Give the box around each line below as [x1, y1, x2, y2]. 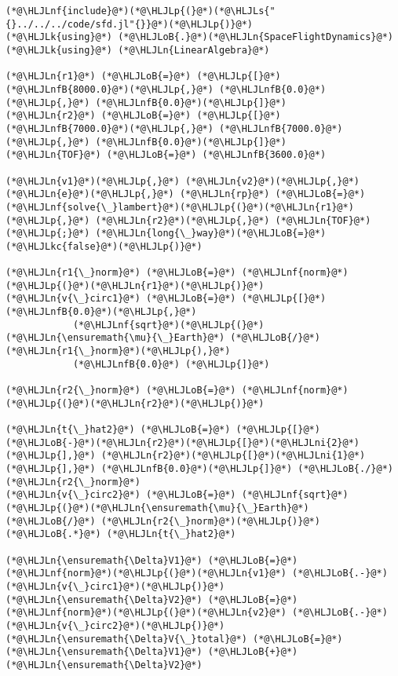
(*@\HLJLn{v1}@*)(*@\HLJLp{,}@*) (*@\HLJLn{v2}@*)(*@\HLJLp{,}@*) [5, 175, 360, 187]
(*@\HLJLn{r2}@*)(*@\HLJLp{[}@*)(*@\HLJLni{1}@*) [100, 450, 366, 462]
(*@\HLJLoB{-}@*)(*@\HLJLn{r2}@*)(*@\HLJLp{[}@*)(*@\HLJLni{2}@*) [5, 437, 360, 448]
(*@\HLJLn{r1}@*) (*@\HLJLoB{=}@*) [5, 71, 192, 82]
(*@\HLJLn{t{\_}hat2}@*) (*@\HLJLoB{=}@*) [5, 424, 231, 435]
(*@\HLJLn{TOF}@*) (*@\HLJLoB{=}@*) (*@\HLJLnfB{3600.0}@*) [5, 149, 327, 161]
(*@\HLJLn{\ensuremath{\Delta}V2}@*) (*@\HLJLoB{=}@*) [5, 594, 298, 605]
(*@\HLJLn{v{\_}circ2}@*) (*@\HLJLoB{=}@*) [5, 489, 236, 501]
